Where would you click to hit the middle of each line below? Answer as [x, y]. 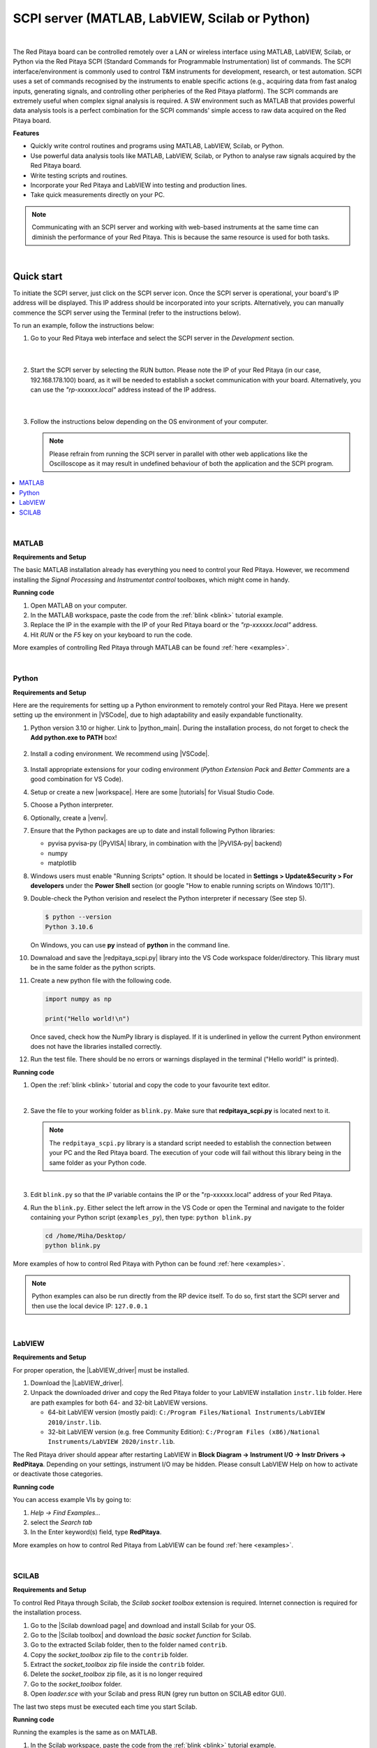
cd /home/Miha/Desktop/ [86, 1236]
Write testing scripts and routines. [79, 175]
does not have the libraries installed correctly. [96, 1047]
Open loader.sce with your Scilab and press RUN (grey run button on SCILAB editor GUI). [158, 1694]
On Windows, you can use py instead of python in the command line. [130, 945]
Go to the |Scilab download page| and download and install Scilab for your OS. [143, 1625]
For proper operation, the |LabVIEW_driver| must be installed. [101, 1370]
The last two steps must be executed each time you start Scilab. [105, 1707]
